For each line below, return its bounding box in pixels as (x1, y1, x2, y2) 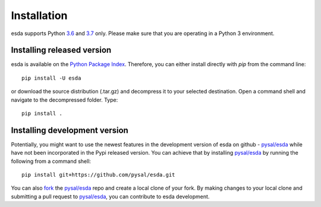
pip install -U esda (21, 74, 81, 81)
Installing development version (11, 125, 129, 135)
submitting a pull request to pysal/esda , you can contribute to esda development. (11, 193, 210, 200)
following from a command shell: (11, 158, 92, 165)
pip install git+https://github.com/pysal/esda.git (21, 171, 175, 178)
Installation (11, 9, 68, 22)
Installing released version (11, 45, 112, 55)
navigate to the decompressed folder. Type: (11, 96, 118, 103)
